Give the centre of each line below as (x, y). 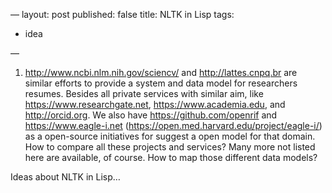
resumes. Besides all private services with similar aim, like (144, 93)
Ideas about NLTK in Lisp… (65, 177)
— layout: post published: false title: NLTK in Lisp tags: (122, 14)
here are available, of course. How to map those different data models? (171, 157)
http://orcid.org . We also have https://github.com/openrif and (151, 115)
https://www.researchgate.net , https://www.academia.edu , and (155, 104)
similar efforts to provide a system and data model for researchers (161, 83)
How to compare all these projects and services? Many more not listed (170, 147)
